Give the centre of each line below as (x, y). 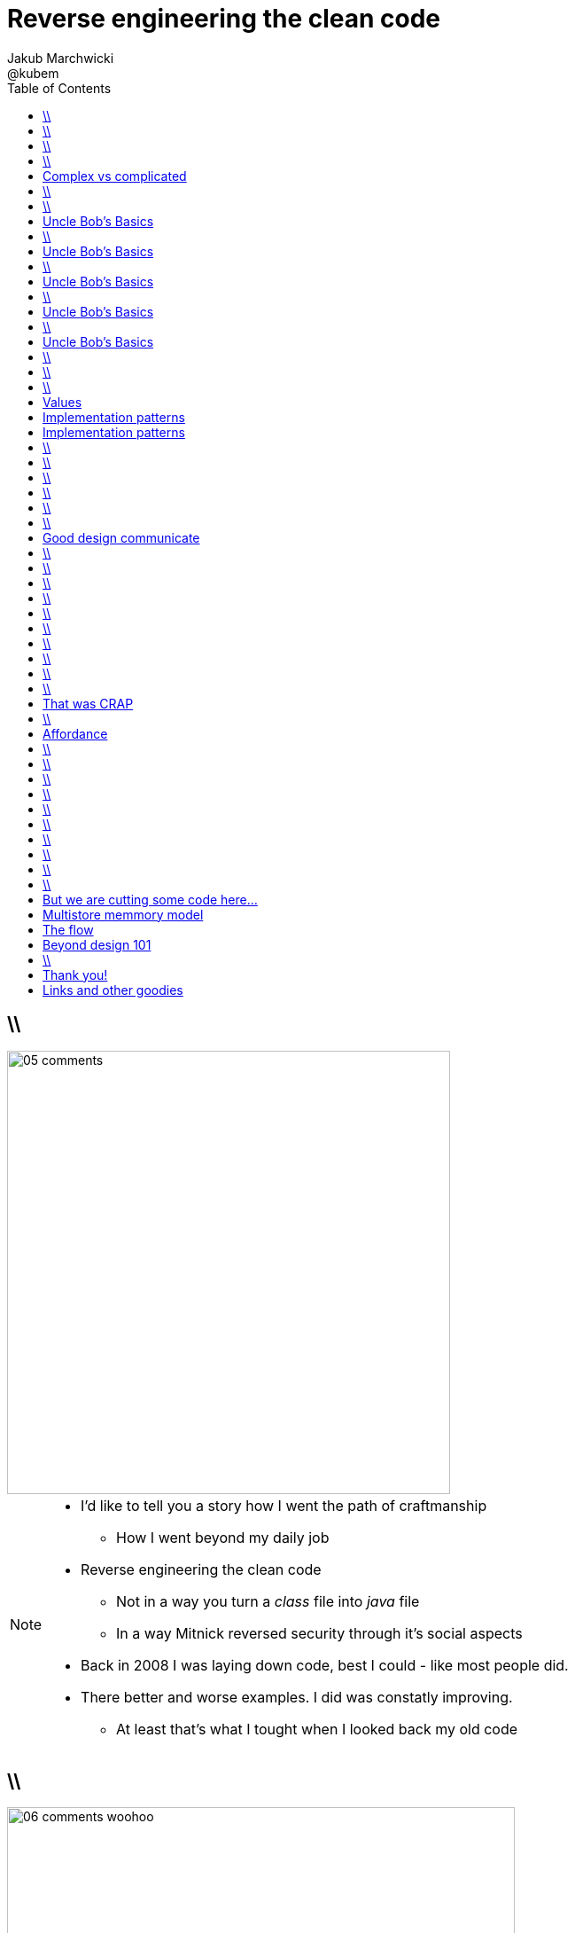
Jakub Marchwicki (61, 58)
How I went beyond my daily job (223, 1537)
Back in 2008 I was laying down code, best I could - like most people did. (325, 1665)
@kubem (33, 73)
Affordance (75, 733)
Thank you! (75, 974)
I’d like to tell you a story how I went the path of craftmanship (284, 1505)
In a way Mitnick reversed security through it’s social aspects (319, 1633)
